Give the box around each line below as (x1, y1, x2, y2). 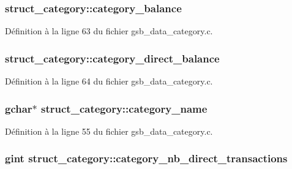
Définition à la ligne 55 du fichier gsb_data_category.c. (5, 124, 213, 137)
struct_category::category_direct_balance (5, 50, 220, 66)
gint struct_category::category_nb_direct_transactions (5, 151, 288, 166)
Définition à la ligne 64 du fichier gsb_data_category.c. (5, 75, 213, 88)
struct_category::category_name (41, 100, 208, 116)
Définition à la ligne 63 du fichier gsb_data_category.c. (5, 24, 213, 37)
